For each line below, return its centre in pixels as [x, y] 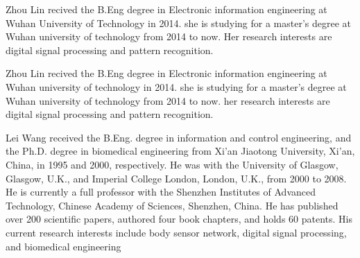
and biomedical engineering [63, 246]
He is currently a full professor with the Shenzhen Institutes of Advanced [161, 192]
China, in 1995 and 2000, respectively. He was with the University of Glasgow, [172, 164]
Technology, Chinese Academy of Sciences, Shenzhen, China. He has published [172, 205]
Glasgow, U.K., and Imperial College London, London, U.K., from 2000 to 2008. [176, 178]
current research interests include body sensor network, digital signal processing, [176, 232]
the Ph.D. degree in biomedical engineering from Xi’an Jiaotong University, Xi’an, [180, 151]
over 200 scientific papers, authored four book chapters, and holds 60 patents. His [179, 219]
